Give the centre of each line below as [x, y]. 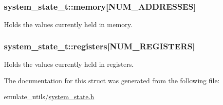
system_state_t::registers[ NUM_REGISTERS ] [100, 46]
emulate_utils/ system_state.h [49, 97]
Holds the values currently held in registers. [69, 64]
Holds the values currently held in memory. [68, 24]
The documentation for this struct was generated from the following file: [112, 80]
